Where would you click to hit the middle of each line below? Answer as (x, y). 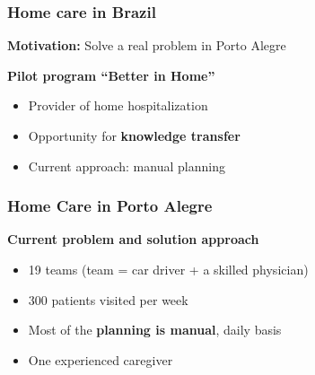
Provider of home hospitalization (118, 105)
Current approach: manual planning (127, 166)
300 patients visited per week (108, 299)
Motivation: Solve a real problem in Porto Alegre (147, 45)
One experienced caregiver (101, 359)
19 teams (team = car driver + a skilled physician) (168, 269)
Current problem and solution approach (133, 239)
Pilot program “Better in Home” (111, 75)
